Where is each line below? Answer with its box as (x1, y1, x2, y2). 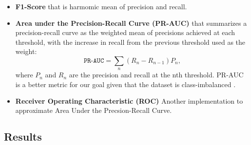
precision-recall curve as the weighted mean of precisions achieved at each (15, 27, 235, 37)
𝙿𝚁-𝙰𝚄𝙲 (83, 57, 104, 64)
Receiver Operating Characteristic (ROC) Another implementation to (15, 95, 243, 106)
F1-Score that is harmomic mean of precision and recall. (15, 1, 187, 11)
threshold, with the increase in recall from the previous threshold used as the (15, 36, 246, 47)
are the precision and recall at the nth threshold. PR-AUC (69, 70, 244, 80)
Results (4, 129, 42, 144)
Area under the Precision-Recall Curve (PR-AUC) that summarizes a (15, 18, 247, 28)
